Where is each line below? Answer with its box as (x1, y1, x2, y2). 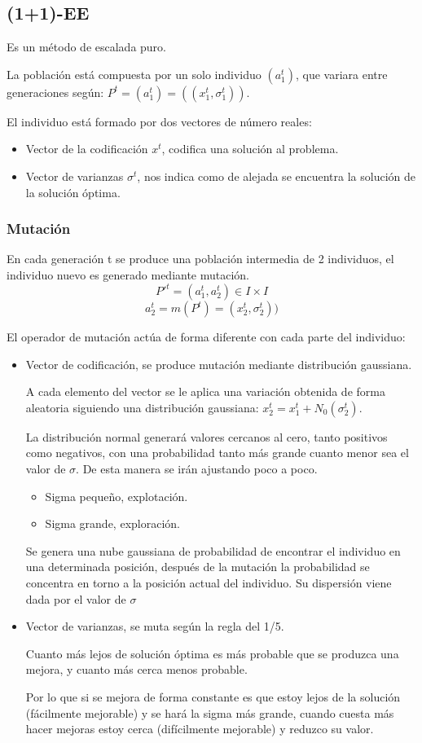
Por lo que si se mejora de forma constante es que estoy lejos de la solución (25, 688, 401, 705)
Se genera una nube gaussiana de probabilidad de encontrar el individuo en (25, 542, 401, 559)
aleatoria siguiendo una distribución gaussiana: (25, 398, 259, 415)
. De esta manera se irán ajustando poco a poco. (76, 460, 318, 477)
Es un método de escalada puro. (7, 38, 166, 55)
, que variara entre (296, 65, 388, 82)
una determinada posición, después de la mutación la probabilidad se (25, 558, 370, 575)
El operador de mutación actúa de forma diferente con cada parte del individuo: (7, 328, 406, 345)
